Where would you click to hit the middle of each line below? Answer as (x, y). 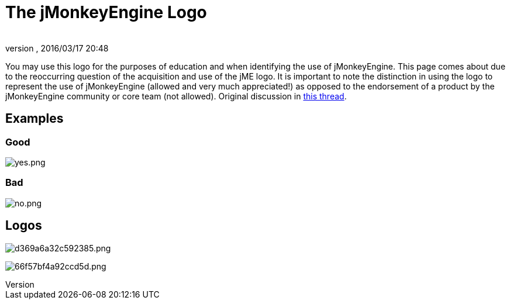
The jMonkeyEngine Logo (106, 12)
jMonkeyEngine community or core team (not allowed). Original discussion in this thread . (176, 96)
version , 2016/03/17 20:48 (57, 48)
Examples (35, 119)
